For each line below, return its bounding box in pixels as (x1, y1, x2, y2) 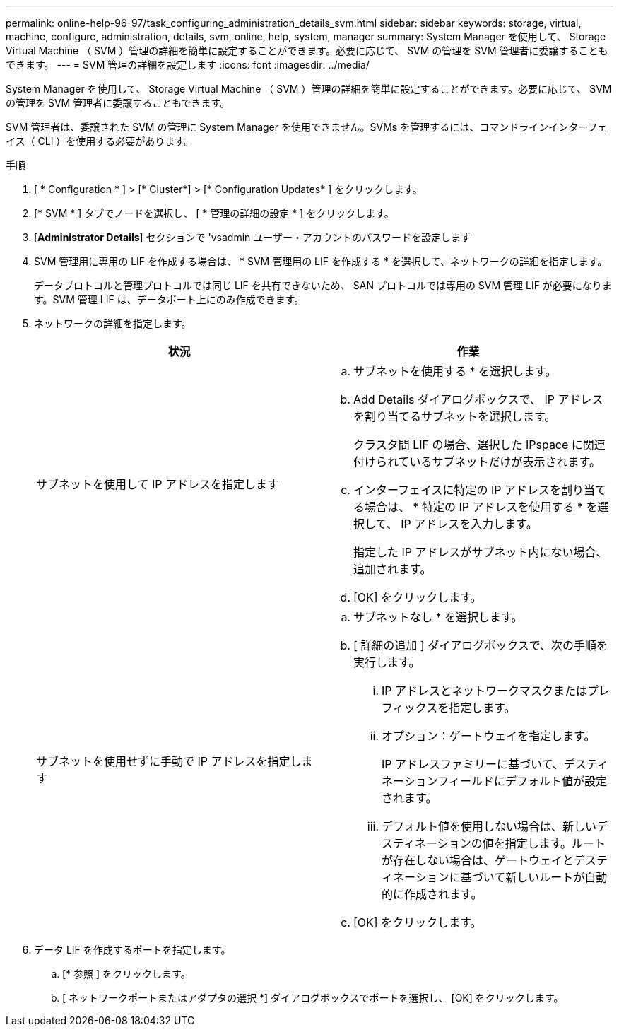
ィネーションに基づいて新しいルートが (382, 870, 585, 884)
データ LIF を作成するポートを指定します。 (34, 944, 231, 956)
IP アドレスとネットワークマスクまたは (382, 684, 588, 698)
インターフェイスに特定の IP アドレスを (353, 483, 562, 497)
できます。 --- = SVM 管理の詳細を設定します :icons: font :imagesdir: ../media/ (6, 59, 370, 71)
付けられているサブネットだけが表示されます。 (353, 455, 601, 469)
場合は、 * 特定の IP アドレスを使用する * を (365, 500, 598, 514)
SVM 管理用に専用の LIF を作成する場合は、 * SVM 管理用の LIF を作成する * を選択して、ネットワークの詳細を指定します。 (34, 255, 608, 267)
